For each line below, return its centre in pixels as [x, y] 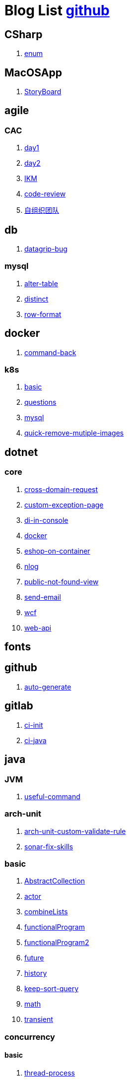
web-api [38, 628]
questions [40, 402]
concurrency [30, 1037]
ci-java [35, 740]
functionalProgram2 [57, 943]
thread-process [50, 1073]
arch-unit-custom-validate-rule [75, 831]
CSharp [24, 34]
